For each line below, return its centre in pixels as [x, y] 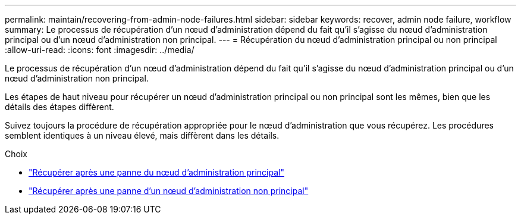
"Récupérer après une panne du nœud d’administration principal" [156, 172]
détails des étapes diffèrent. [59, 107]
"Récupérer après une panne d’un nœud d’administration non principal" [169, 191]
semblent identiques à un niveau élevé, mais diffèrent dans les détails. [142, 135]
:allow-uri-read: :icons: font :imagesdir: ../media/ [100, 50]
